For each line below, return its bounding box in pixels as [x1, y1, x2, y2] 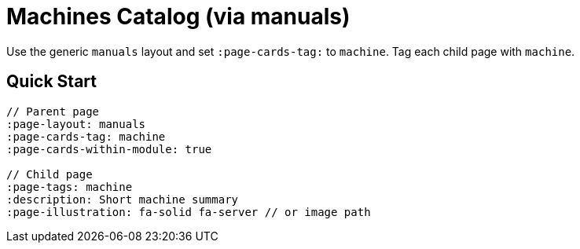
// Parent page [6, 104, 100, 118]
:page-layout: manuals [6, 117, 146, 130]
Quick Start [6, 71, 97, 92]
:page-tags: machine [6, 180, 133, 193]
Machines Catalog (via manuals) [6, 3, 351, 30]
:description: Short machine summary [6, 192, 239, 206]
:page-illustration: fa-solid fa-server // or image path [6, 205, 371, 218]
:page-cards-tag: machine [6, 130, 166, 143]
